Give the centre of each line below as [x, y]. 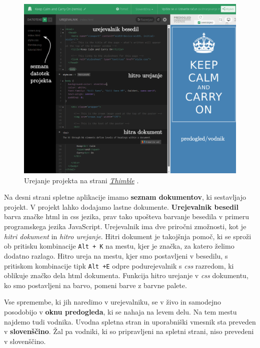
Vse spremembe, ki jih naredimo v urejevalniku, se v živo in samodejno [113, 302]
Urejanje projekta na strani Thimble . [81, 180]
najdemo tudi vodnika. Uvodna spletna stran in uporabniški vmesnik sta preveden [130, 321]
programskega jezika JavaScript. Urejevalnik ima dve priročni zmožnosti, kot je [125, 226]
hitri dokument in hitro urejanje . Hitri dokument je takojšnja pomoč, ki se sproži [128, 236]
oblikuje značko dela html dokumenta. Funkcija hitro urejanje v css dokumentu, [126, 275]
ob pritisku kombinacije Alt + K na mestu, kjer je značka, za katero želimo [119, 246]
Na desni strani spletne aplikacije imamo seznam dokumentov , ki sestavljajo [125, 197]
